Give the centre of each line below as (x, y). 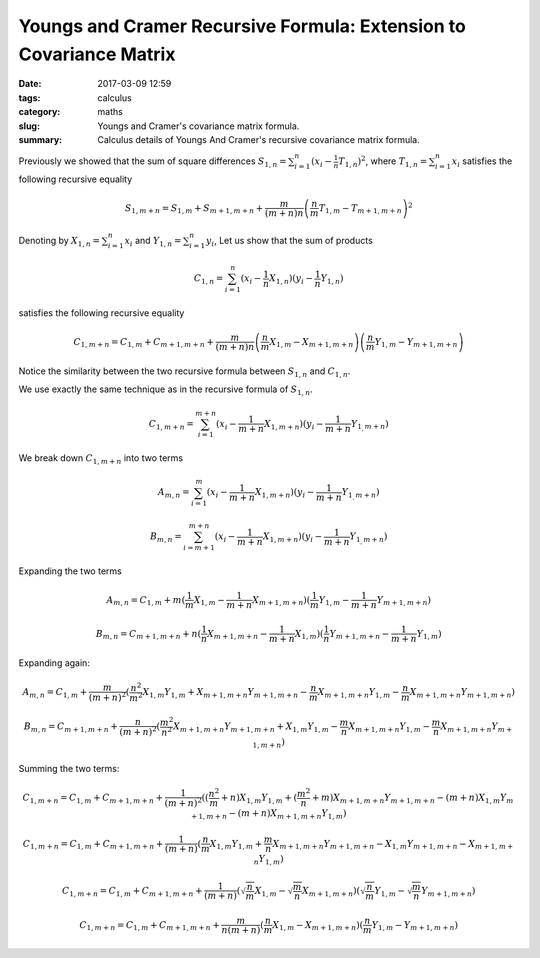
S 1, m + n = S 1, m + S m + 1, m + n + (194, 209)
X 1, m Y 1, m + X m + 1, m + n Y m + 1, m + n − (225, 693)
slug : (29, 126)
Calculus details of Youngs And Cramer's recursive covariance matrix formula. (258, 139)
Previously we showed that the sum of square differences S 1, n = (152, 162)
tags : (29, 97)
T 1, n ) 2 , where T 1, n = (383, 161)
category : (39, 112)
